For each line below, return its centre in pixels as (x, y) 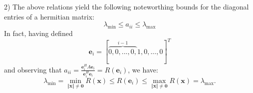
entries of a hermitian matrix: (49, 16)
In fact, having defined (38, 33)
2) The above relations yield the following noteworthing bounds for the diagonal (126, 6)
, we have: (143, 69)
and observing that (33, 69)
